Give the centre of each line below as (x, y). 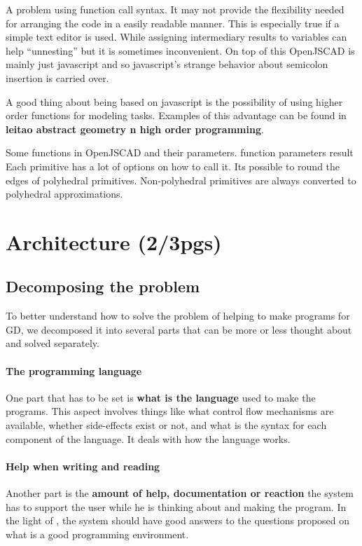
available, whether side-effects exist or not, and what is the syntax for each (166, 425)
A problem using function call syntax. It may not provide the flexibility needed (175, 9)
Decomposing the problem (103, 286)
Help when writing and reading (83, 466)
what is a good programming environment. (97, 534)
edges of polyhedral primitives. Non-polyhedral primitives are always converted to (181, 180)
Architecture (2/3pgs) (114, 241)
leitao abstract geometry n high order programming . (135, 129)
